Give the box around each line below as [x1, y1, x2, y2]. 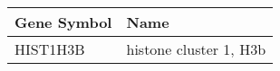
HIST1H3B [14, 39, 85, 59]
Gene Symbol [14, 12, 112, 32]
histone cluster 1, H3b [126, 39, 266, 59]
